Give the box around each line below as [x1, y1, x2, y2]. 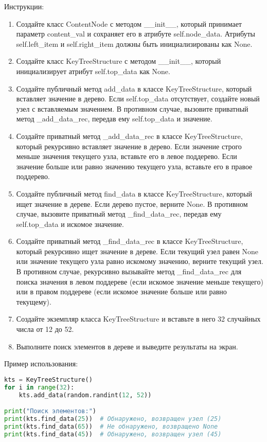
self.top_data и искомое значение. [16, 218, 124, 229]
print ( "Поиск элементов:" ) [4, 408, 96, 415]
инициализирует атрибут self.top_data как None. [16, 65, 170, 76]
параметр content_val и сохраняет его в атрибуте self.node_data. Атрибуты [16, 28, 255, 39]
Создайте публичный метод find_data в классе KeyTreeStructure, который [16, 188, 253, 199]
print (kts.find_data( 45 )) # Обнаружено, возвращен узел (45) [4, 430, 222, 438]
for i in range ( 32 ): [4, 383, 75, 391]
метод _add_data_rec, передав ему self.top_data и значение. [16, 113, 212, 124]
